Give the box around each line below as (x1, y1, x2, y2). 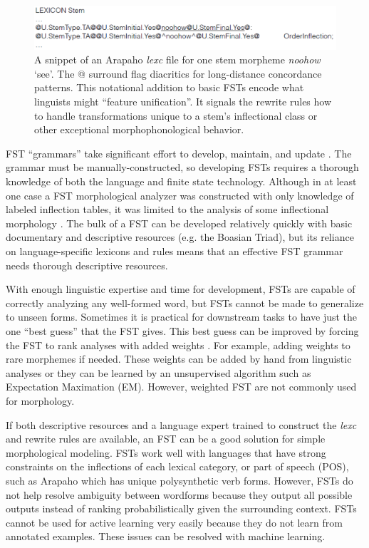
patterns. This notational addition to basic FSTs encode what (34, 80, 304, 95)
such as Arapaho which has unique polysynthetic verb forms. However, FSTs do (6, 472, 353, 487)
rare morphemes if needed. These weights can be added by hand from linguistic (6, 351, 352, 366)
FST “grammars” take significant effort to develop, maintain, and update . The (6, 145, 352, 160)
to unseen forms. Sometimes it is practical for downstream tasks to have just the (6, 309, 358, 324)
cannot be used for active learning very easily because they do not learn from (6, 515, 343, 529)
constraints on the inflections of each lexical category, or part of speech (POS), (6, 459, 349, 474)
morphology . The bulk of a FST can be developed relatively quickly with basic (6, 215, 353, 230)
